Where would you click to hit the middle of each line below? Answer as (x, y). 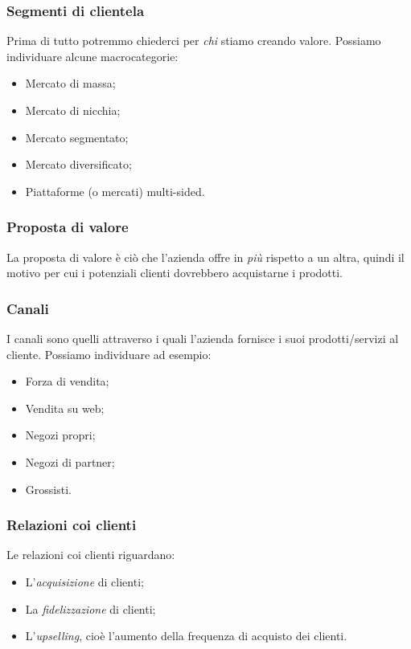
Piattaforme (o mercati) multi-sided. (115, 191)
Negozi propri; (60, 435)
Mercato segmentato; (77, 137)
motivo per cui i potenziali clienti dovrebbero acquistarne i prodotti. (175, 273)
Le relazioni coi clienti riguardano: (91, 555)
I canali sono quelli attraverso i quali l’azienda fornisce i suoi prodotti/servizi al (203, 338)
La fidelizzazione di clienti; (90, 608)
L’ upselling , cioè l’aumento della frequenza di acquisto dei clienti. (186, 636)
